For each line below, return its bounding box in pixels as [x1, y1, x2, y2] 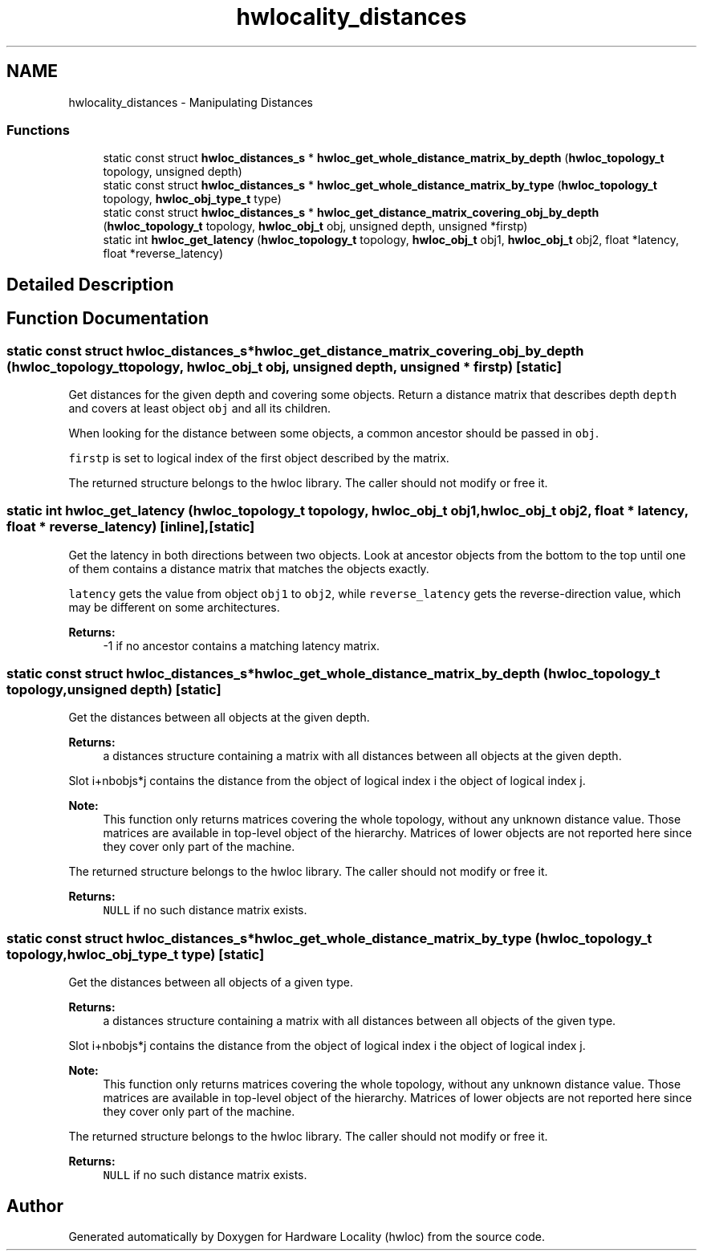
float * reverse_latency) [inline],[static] [6, 519, 255, 535]
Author [6, 1195, 63, 1216]
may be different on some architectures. [68, 600, 280, 614]
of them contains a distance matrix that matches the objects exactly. [68, 561, 429, 576]
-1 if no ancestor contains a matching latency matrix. [103, 638, 380, 653]
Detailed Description [6, 274, 174, 295]
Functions [6, 121, 70, 138]
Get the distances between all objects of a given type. [68, 975, 353, 990]
